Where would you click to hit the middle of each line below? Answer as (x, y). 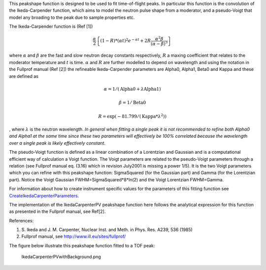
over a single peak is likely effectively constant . (57, 143)
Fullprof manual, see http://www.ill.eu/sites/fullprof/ (74, 236)
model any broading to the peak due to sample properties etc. (72, 17)
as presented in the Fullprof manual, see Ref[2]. (57, 211)
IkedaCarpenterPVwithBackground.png (61, 257)
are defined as (24, 76)
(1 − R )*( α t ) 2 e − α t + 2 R (126, 40)
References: (21, 220)
